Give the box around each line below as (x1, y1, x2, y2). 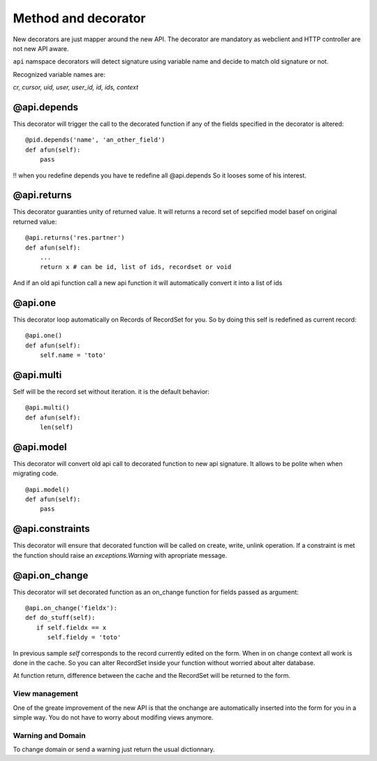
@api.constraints (13, 523, 90, 535)
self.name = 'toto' (39, 351, 107, 359)
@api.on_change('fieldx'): (25, 604, 118, 612)
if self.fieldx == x (36, 623, 107, 632)
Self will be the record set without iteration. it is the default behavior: (13, 387, 209, 396)
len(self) (39, 423, 73, 431)
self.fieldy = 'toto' (47, 633, 121, 642)
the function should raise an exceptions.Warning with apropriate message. (13, 551, 228, 559)
